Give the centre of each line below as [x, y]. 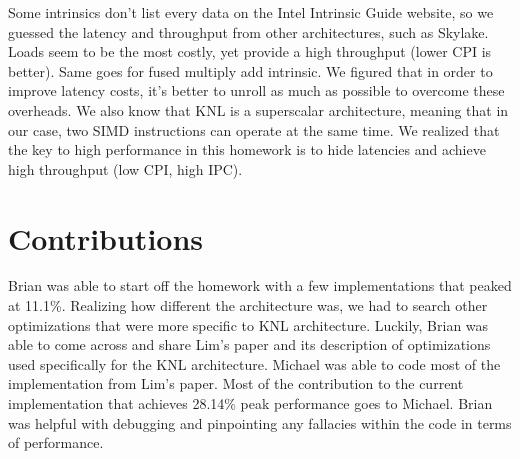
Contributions [106, 237]
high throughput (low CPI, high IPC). [125, 168]
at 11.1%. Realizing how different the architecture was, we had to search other [248, 305]
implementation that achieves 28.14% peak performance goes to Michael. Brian [250, 403]
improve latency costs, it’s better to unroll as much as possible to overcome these [256, 90]
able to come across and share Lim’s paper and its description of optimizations [249, 344]
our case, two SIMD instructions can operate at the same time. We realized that [254, 129]
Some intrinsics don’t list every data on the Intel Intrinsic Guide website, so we [251, 12]
